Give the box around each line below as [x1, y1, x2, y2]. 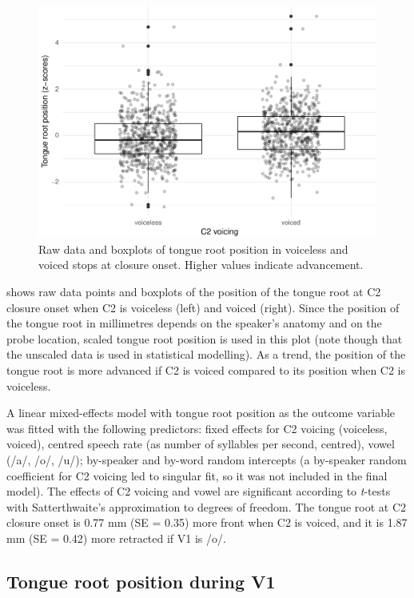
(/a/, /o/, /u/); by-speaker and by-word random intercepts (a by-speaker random [6, 451, 407, 468]
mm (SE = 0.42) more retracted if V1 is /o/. [6, 529, 226, 546]
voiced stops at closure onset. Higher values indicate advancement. [38, 256, 364, 273]
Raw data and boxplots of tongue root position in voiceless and [38, 240, 348, 257]
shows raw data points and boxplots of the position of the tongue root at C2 [6, 283, 381, 300]
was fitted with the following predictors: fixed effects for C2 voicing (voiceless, [6, 419, 388, 436]
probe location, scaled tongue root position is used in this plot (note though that [6, 330, 403, 347]
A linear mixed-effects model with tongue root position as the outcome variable [6, 404, 396, 421]
